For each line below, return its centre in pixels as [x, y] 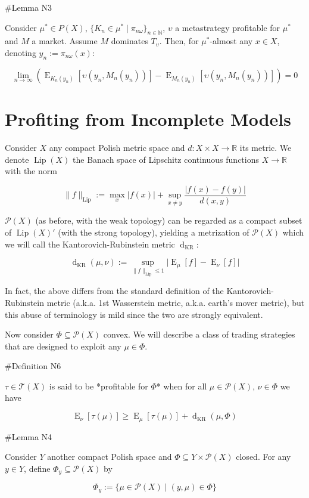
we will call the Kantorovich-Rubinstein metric [90, 244]
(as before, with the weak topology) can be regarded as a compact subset [169, 220]
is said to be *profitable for [99, 386]
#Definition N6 [33, 366]
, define [37, 468]
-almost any [231, 41]
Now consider [29, 334]
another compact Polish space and [110, 457]
